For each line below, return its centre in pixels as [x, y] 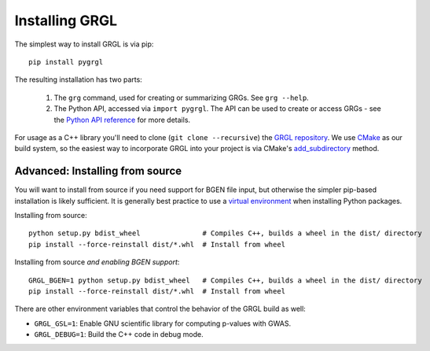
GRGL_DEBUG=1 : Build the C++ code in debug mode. [119, 334]
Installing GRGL [66, 20]
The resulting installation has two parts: [79, 79]
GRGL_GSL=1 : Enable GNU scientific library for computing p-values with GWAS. [162, 323]
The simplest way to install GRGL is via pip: [84, 44]
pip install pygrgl [66, 62]
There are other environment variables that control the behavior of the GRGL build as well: [160, 309]
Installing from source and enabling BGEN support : [97, 262]
